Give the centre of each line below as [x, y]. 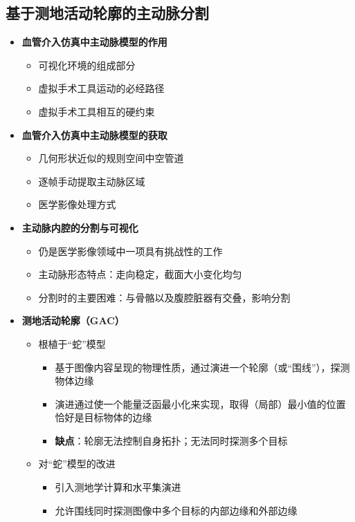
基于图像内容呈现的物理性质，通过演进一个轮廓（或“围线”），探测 [202, 367]
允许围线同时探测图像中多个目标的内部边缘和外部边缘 [176, 510]
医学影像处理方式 [77, 204]
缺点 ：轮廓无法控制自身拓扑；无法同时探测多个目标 [171, 440]
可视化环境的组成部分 [87, 65]
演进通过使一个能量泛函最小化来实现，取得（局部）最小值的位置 [200, 403]
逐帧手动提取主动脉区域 [92, 181]
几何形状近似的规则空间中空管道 [111, 158]
